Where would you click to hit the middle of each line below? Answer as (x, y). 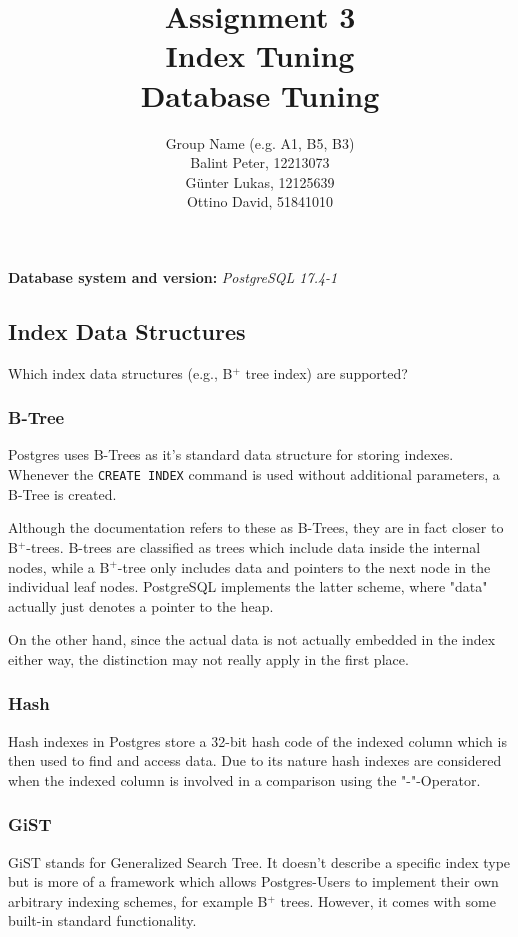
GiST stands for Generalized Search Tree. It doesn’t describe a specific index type (259, 861)
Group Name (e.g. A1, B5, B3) (260, 142)
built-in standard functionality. (102, 920)
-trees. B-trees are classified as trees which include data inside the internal (253, 546)
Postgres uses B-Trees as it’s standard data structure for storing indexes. (231, 454)
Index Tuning (260, 55)
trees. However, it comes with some (388, 900)
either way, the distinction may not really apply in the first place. (208, 658)
